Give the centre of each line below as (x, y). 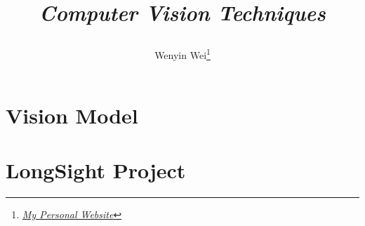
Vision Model (72, 115)
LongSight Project (96, 170)
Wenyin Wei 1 (182, 54)
